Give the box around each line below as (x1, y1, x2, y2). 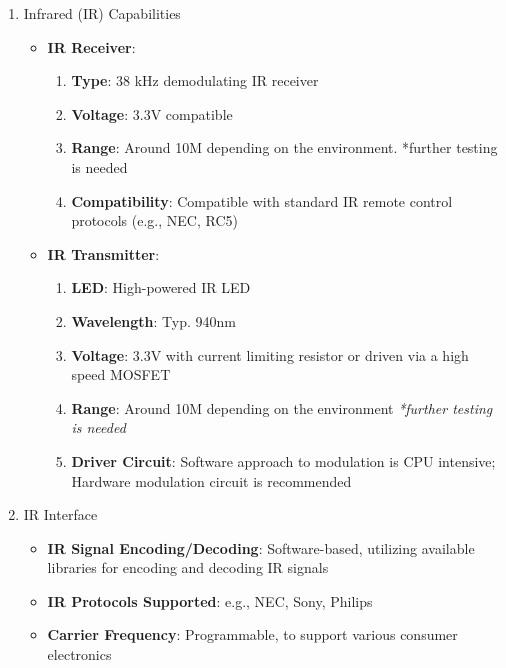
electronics (47, 644, 112, 665)
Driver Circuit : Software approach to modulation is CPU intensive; (71, 450, 496, 471)
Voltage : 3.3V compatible (71, 103, 233, 124)
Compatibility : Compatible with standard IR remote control (71, 190, 453, 211)
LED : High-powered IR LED (71, 277, 251, 298)
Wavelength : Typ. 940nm (71, 310, 236, 331)
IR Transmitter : (47, 243, 160, 264)
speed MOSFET (71, 364, 171, 385)
